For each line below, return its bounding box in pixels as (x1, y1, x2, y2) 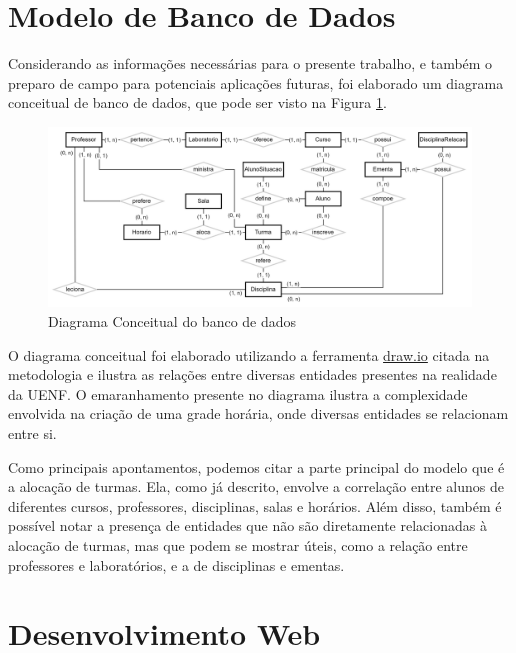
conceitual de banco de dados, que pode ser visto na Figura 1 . (8, 92, 387, 113)
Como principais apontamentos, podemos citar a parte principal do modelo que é (8, 456, 505, 477)
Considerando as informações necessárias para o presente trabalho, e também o (8, 53, 493, 74)
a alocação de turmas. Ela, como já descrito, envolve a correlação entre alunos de (8, 476, 505, 497)
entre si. (8, 423, 57, 443)
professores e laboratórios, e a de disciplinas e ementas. (8, 554, 345, 575)
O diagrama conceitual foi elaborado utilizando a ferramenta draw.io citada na (8, 344, 490, 365)
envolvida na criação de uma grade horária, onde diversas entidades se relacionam (8, 403, 509, 424)
